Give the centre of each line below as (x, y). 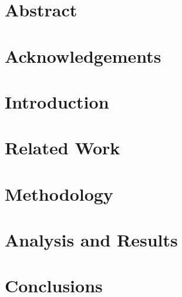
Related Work (63, 148)
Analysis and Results (91, 240)
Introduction (57, 101)
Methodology (59, 193)
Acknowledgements (83, 55)
